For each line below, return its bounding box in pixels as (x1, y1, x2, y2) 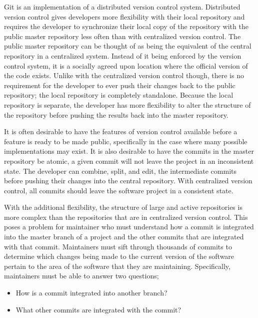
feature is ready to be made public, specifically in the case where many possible (4, 136, 247, 146)
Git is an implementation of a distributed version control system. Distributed (4, 2, 240, 12)
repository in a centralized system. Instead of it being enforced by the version (4, 50, 241, 61)
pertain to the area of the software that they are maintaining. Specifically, (4, 260, 230, 271)
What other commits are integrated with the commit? (15, 304, 181, 314)
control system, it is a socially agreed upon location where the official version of (4, 60, 248, 71)
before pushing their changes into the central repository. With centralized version (4, 175, 252, 186)
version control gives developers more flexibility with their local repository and (4, 11, 245, 22)
